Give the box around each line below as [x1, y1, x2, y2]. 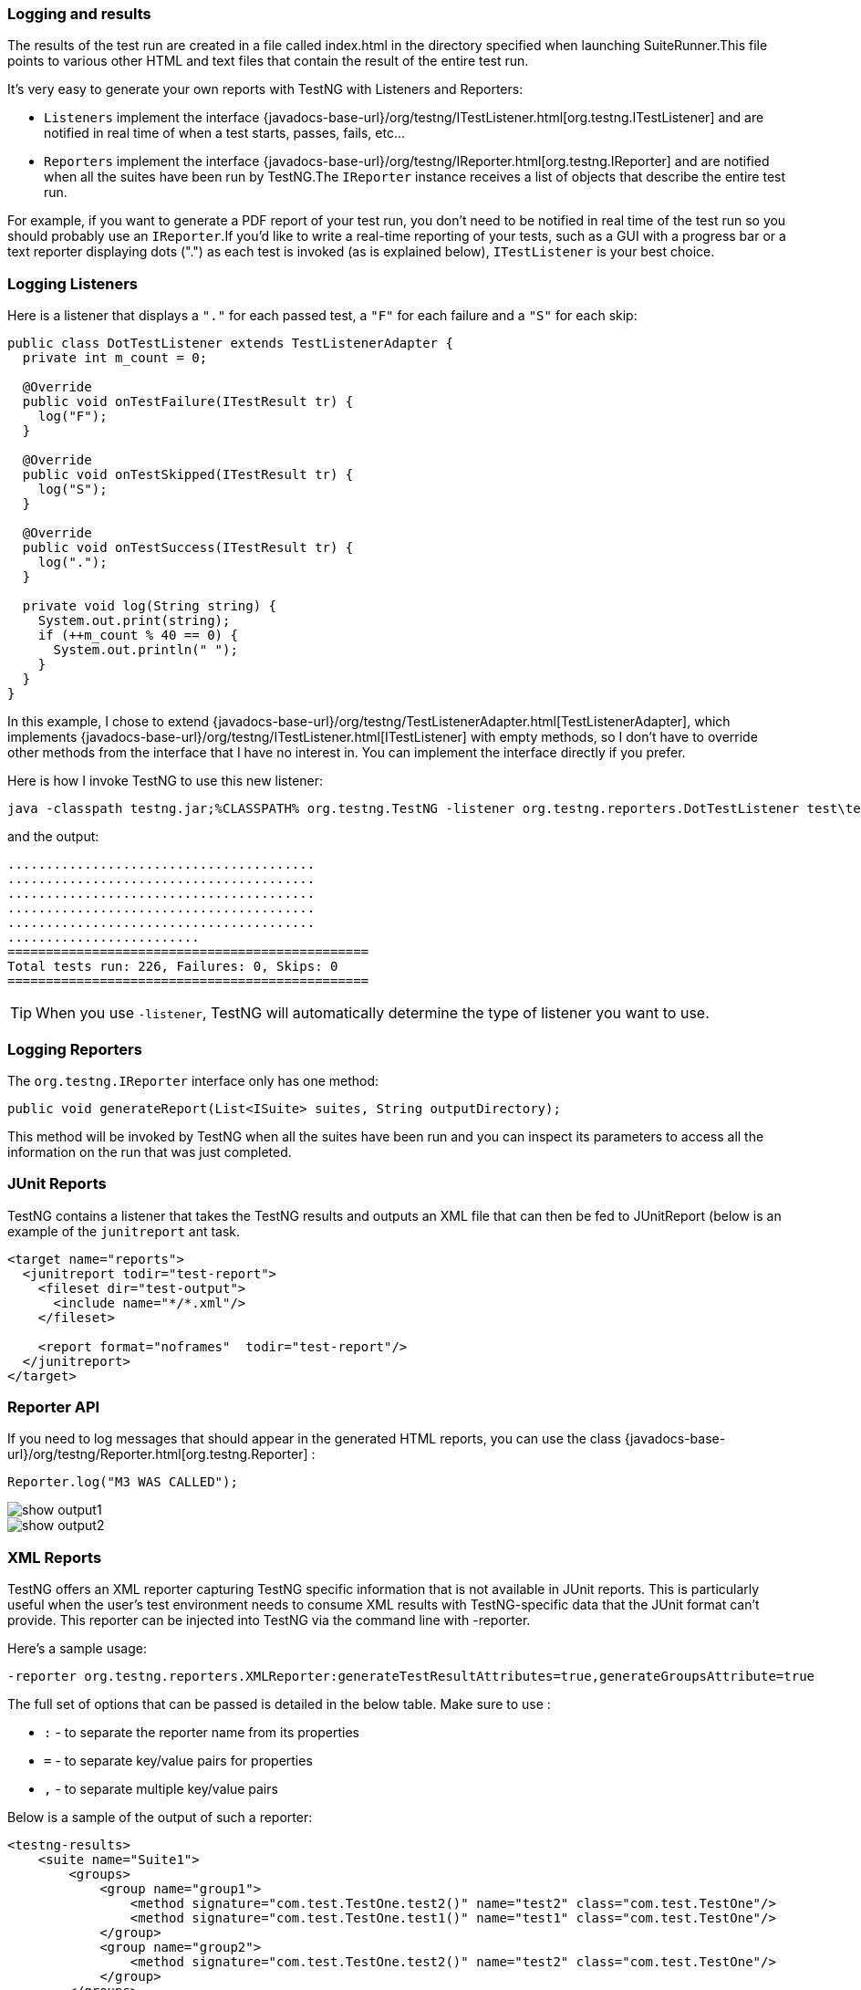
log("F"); [37, 409, 108, 424]
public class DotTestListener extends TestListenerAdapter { [7, 336, 453, 351]
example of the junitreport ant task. [7, 1223, 241, 1239]
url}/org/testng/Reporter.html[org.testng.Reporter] [7, 1446, 308, 1463]
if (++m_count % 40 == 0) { [37, 628, 238, 643]
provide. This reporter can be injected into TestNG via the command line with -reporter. [7, 1612, 531, 1629]
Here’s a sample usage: [7, 1641, 148, 1657]
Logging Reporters [7, 1039, 142, 1058]
